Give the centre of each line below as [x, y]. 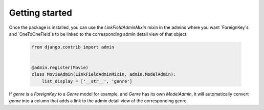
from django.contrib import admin [73, 47]
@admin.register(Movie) [60, 68]
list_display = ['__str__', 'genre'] [87, 81]
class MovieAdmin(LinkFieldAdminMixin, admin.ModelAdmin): [104, 74]
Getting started [41, 13]
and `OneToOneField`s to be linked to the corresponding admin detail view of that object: [98, 34]
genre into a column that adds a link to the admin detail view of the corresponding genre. [99, 101]
